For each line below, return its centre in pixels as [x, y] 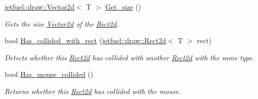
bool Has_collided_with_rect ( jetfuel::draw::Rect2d [85, 40]
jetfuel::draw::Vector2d [40, 7]
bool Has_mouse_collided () [49, 74]
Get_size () [123, 7]
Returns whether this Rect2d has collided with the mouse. [93, 91]
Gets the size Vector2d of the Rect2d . [62, 23]
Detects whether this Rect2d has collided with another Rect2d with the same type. [130, 57]
